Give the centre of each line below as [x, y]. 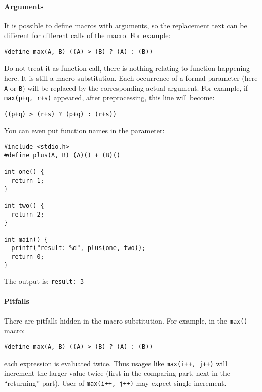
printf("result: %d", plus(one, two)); [79, 248]
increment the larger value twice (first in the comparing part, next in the [117, 373]
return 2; [28, 214]
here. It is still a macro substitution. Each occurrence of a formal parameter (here [131, 78]
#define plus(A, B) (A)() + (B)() [62, 155]
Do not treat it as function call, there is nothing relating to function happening [127, 68]
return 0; [28, 256]
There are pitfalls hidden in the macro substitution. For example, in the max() [126, 320]
